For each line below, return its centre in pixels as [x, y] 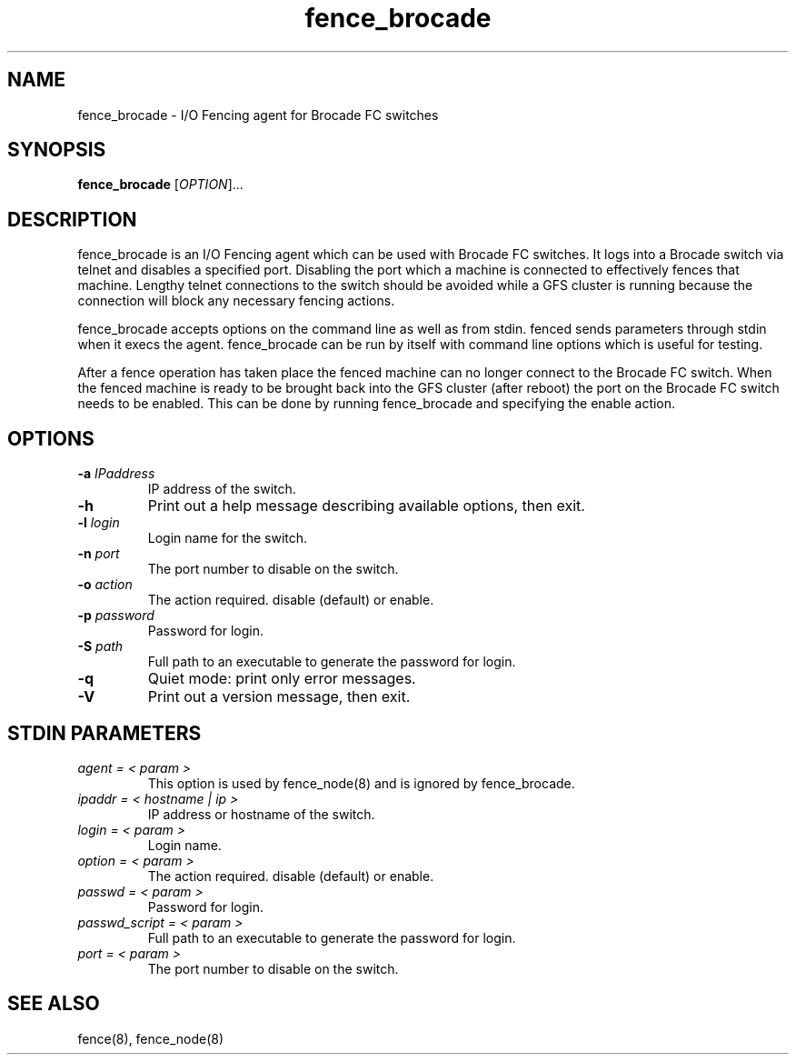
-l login [99, 523]
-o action [105, 585]
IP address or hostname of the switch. [261, 814]
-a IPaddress [116, 474]
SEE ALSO [54, 1004]
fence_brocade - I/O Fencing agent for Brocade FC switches [258, 115]
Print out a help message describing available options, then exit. [366, 506]
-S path [100, 646]
